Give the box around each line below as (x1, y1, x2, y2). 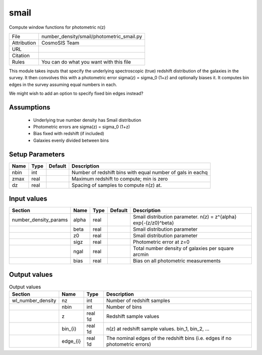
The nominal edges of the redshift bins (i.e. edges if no (106, 335, 232, 341)
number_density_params (12, 217, 68, 223)
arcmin (132, 251, 149, 258)
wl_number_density (12, 297, 57, 304)
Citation (12, 52, 30, 59)
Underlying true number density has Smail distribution (33, 117, 142, 123)
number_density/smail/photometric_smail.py (41, 33, 143, 40)
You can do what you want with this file (41, 58, 131, 65)
